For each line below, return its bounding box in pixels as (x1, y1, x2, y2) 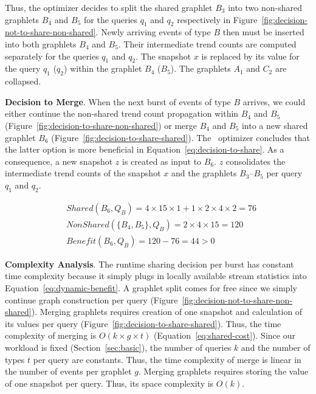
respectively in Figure (177, 13, 258, 26)
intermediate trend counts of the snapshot (5, 167, 161, 179)
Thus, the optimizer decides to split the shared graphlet (5, 1, 213, 13)
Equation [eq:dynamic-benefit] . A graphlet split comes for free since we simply (5, 282, 297, 294)
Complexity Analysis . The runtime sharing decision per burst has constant (5, 257, 294, 270)
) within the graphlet (64, 62, 142, 75)
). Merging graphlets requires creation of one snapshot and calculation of (31, 305, 303, 318)
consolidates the (225, 154, 286, 167)
